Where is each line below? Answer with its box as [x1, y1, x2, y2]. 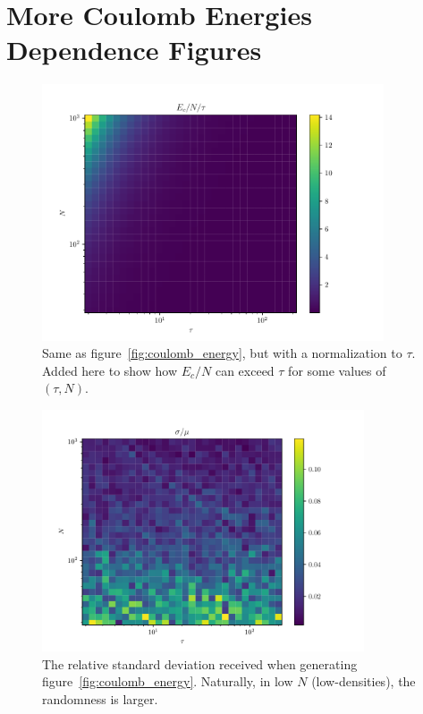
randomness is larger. [42, 689, 158, 708]
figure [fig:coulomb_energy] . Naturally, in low [42, 672, 293, 691]
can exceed [215, 361, 275, 379]
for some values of [288, 361, 386, 379]
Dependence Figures [6, 31, 262, 68]
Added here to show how [42, 361, 177, 379]
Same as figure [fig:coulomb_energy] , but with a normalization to [42, 344, 402, 362]
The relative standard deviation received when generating [42, 654, 358, 673]
